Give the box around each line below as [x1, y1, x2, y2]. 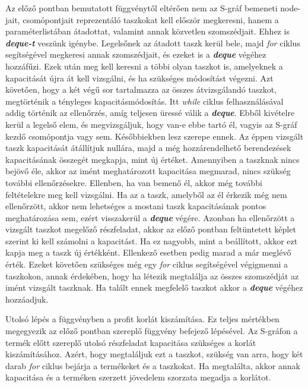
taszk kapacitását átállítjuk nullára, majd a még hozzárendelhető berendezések [5, 141, 291, 154]
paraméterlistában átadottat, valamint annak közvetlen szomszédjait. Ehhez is [5, 25, 290, 37]
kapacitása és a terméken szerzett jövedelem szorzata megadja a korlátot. [5, 371, 271, 383]
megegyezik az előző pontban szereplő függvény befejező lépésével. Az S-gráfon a [5, 325, 298, 337]
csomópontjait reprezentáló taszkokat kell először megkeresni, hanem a [23, 13, 279, 26]
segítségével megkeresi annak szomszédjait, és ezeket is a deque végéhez [5, 48, 266, 61]
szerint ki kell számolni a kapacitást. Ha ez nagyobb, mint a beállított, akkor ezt [5, 234, 298, 247]
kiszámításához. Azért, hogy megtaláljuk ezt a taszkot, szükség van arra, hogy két [5, 348, 303, 360]
